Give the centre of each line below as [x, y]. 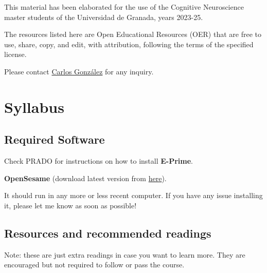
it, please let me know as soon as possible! [70, 205]
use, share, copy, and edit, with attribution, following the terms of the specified [129, 44]
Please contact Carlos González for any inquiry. [79, 71]
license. [15, 54]
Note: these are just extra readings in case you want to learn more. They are [125, 254]
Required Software [55, 139]
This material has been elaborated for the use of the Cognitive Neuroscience [124, 7]
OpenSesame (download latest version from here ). [85, 178]
